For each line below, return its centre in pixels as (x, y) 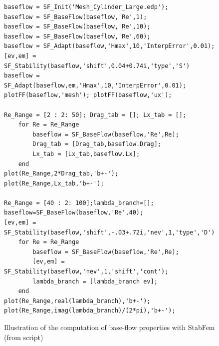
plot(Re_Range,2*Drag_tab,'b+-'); (61, 174)
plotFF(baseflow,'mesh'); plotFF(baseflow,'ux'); (88, 95)
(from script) (24, 337)
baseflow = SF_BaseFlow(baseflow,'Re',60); (77, 36)
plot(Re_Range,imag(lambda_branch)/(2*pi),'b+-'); (90, 311)
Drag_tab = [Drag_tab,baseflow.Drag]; (97, 144)
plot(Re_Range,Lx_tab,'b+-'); (54, 183)
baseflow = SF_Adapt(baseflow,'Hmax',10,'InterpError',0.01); (109, 46)
